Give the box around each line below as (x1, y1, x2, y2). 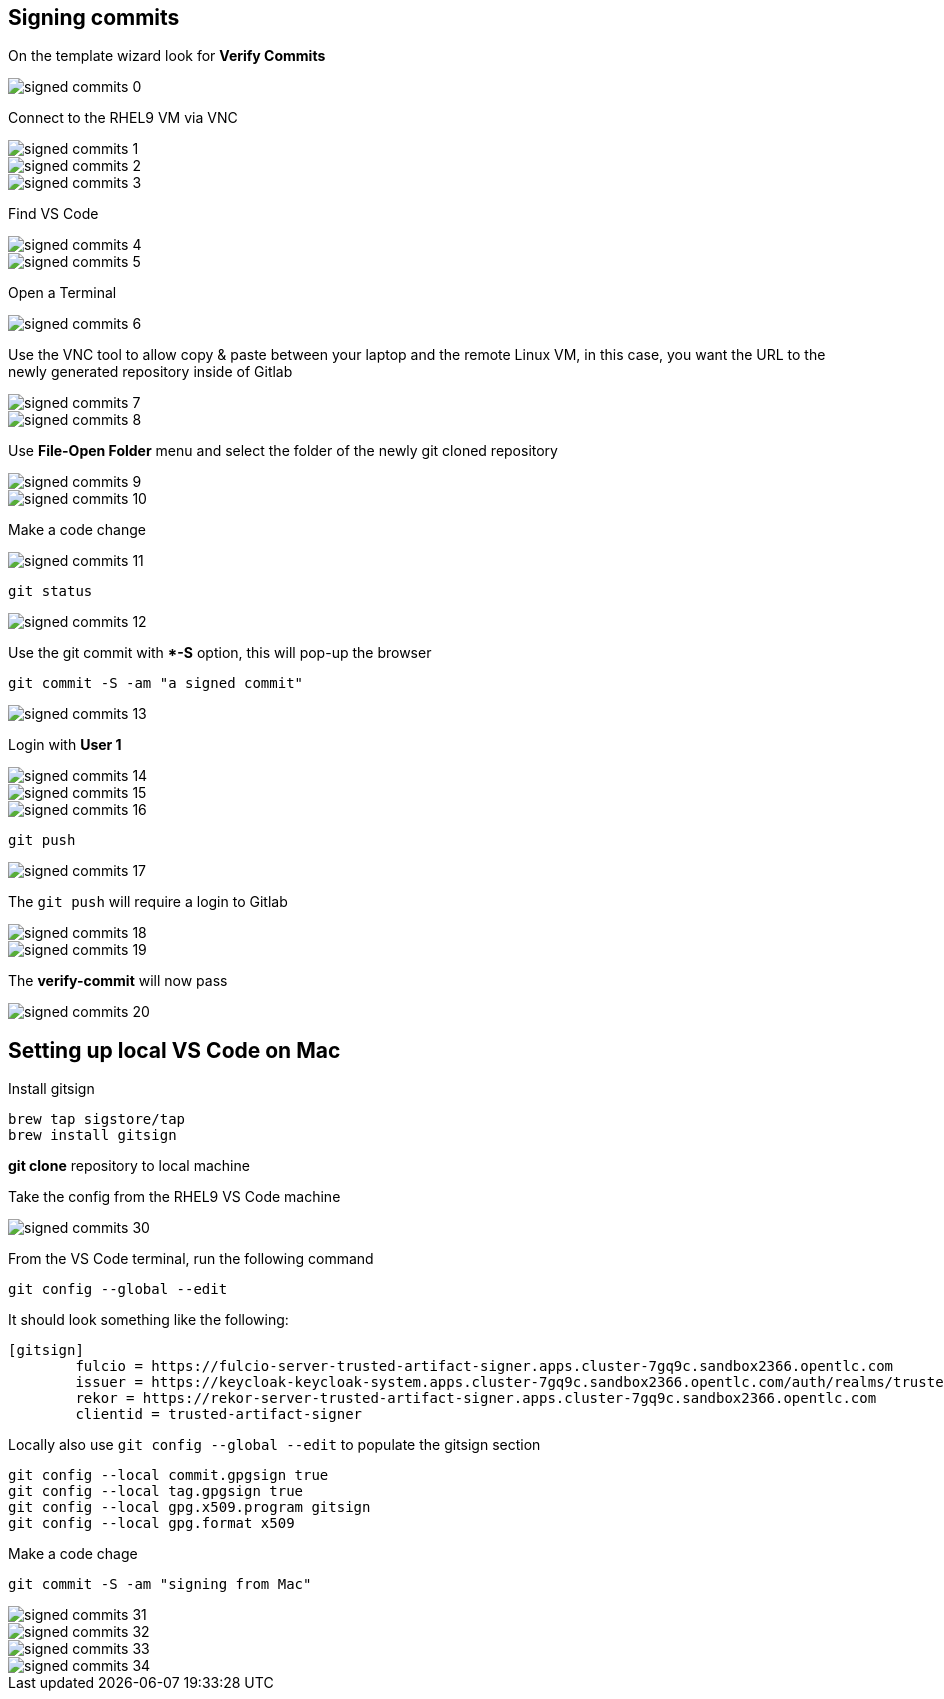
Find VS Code (8, 205, 99, 223)
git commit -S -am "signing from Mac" (8, 1576, 312, 1593)
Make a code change (8, 521, 146, 539)
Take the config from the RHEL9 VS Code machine (8, 1188, 341, 1206)
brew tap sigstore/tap (8, 1111, 186, 1128)
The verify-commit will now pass (8, 972, 228, 990)
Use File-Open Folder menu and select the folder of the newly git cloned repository (8, 442, 558, 460)
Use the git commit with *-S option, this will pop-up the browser (8, 644, 432, 662)
